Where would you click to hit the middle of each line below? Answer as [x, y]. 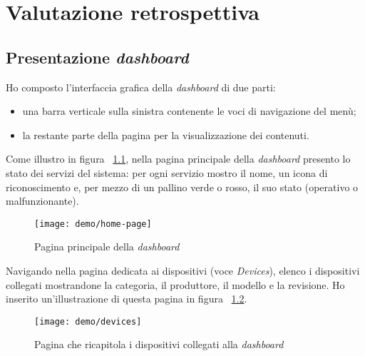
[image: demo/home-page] [93, 224]
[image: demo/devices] [88, 321]
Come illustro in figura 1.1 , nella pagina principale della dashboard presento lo [178, 159]
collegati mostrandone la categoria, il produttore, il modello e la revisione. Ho [175, 284]
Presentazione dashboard [97, 57]
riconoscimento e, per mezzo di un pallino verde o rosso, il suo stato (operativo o [182, 187]
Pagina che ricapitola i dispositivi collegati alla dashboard [159, 344]
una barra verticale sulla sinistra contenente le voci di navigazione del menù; [189, 111]
